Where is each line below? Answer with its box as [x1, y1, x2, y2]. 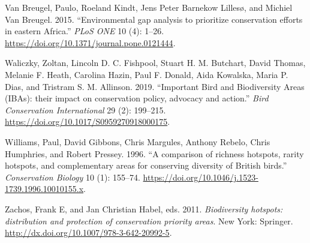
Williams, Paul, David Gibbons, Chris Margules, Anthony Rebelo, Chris [5, 135, 270, 148]
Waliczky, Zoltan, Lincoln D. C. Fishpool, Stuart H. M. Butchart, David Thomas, [5, 56, 306, 69]
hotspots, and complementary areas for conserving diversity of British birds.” [5, 159, 287, 172]
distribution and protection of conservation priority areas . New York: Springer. [5, 214, 293, 227]
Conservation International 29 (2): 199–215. [5, 103, 166, 116]
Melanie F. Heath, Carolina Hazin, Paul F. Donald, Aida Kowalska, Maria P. [5, 68, 288, 80]
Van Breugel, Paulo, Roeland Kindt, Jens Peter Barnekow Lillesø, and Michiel [5, 1, 293, 13]
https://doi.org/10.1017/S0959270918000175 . [5, 115, 170, 128]
